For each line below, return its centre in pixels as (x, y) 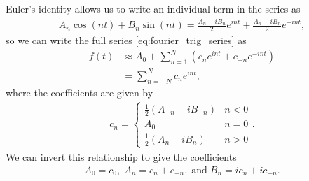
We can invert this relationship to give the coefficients (121, 157)
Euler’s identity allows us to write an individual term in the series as (153, 8)
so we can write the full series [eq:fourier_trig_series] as (126, 40)
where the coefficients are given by (80, 92)
